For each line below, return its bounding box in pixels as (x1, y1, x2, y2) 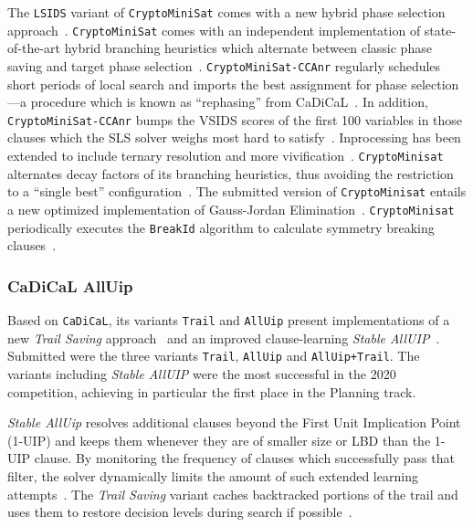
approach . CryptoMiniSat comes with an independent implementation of (7, 20, 421, 39)
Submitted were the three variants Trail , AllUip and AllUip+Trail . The (7, 346, 420, 365)
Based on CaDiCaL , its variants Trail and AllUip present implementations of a (7, 311, 450, 330)
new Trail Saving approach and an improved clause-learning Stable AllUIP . (7, 328, 440, 347)
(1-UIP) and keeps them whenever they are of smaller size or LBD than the (7, 430, 431, 449)
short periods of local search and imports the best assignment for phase (7, 74, 407, 93)
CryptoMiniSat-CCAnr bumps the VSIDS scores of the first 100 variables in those (7, 110, 463, 129)
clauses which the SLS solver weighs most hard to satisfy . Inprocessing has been (7, 128, 461, 147)
